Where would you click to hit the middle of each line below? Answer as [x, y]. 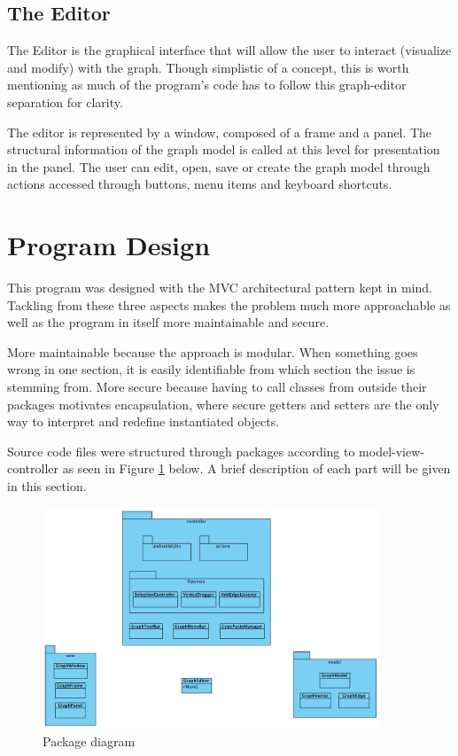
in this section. [47, 486]
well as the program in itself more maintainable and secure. [168, 322]
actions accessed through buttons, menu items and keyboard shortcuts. [200, 184]
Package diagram [89, 741]
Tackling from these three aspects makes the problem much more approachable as [229, 304]
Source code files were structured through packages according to [181, 451]
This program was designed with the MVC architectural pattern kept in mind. [220, 288]
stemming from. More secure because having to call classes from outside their [217, 387]
